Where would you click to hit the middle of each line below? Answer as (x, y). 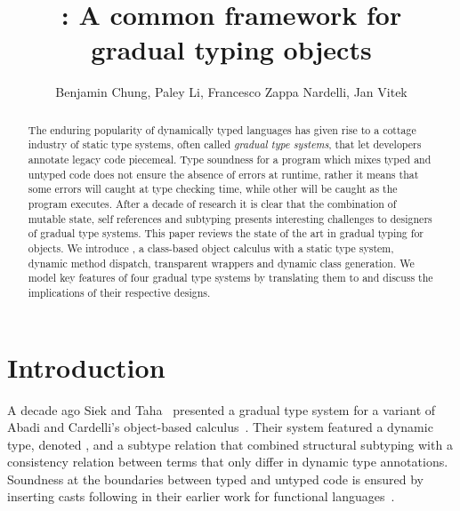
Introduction (86, 367)
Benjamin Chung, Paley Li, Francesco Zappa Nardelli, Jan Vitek (231, 92)
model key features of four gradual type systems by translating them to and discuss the (230, 278)
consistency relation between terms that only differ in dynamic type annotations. (228, 462)
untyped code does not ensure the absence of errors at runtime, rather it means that (223, 174)
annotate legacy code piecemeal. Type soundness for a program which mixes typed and (230, 160)
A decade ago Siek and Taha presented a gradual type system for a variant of (222, 409)
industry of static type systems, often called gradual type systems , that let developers (225, 144)
